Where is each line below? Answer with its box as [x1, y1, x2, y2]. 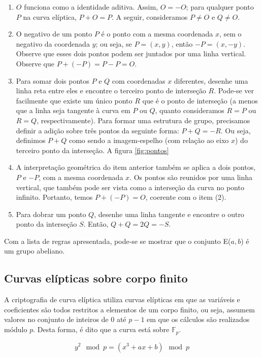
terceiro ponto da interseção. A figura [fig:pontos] [16, 145, 169, 155]
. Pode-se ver [214, 85, 254, 96]
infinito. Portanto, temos [16, 192, 93, 202]
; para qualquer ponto [186, 2, 254, 12]
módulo [4, 324, 27, 335]
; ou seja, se [95, 38, 132, 49]
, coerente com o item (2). [145, 192, 226, 202]
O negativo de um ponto [16, 28, 92, 39]
